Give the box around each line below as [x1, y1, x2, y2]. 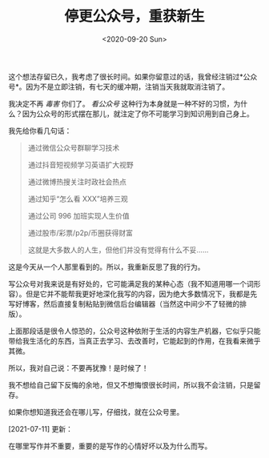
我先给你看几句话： [8, 126, 72, 135]
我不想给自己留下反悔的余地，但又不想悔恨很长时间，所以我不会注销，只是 [8, 380, 254, 389]
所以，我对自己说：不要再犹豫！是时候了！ [8, 363, 149, 372]
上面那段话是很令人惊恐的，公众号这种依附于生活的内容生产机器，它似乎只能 [8, 326, 261, 335]
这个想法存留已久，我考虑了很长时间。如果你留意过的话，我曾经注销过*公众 [8, 71, 258, 81]
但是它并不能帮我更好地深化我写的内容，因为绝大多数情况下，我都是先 [25, 289, 258, 299]
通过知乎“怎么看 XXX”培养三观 [27, 194, 128, 203]
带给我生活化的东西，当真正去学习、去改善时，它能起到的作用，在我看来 [8, 335, 247, 345]
